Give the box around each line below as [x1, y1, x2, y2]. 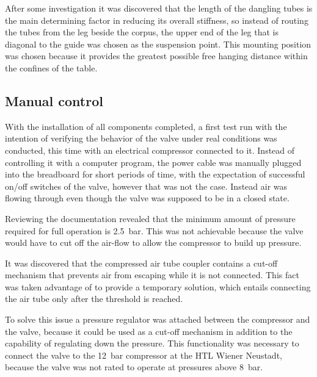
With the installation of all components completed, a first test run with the [5, 120, 287, 132]
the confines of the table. [5, 61, 98, 74]
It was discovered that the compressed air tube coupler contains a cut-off [5, 256, 278, 269]
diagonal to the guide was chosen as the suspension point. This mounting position [5, 37, 312, 50]
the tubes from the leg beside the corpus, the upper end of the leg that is [5, 26, 279, 38]
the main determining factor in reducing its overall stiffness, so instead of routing [5, 13, 308, 26]
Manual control [5, 91, 103, 110]
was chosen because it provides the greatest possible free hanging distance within [5, 49, 308, 62]
